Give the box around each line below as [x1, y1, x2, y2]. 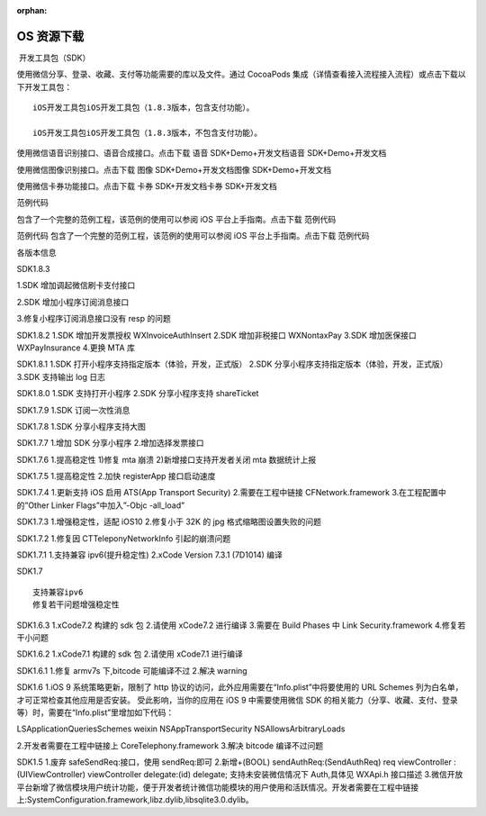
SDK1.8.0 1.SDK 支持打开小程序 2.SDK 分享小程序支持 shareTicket [16, 388, 259, 399]
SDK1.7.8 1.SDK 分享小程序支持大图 [16, 421, 146, 431]
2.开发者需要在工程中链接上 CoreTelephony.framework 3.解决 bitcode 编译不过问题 [16, 739, 324, 751]
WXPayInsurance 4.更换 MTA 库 [16, 342, 135, 353]
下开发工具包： [16, 81, 72, 92]
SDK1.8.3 [16, 263, 50, 274]
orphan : [16, 5, 48, 15]
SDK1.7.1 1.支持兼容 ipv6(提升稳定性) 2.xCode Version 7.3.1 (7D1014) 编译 [16, 549, 283, 560]
